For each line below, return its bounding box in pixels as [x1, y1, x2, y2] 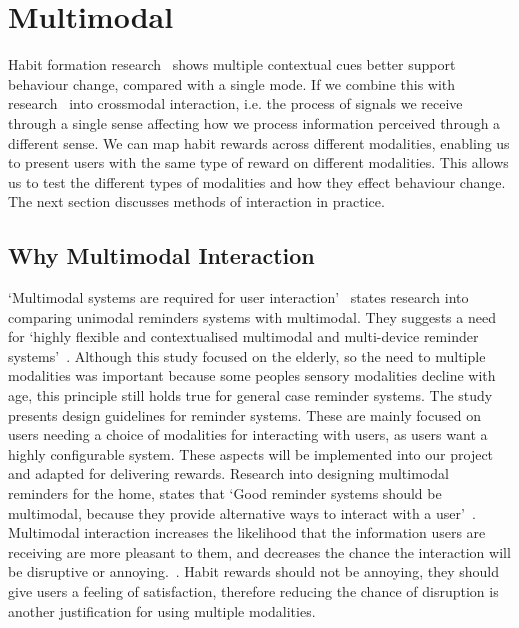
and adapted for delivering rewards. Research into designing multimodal [8, 463, 449, 484]
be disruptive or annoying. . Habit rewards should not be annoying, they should [8, 561, 499, 582]
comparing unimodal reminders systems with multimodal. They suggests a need [8, 306, 496, 327]
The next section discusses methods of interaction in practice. [8, 191, 385, 212]
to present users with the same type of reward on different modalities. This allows [8, 152, 509, 173]
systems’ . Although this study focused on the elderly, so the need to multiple [8, 345, 486, 366]
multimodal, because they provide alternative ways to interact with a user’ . [8, 502, 476, 523]
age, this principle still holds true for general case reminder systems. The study [8, 385, 493, 406]
